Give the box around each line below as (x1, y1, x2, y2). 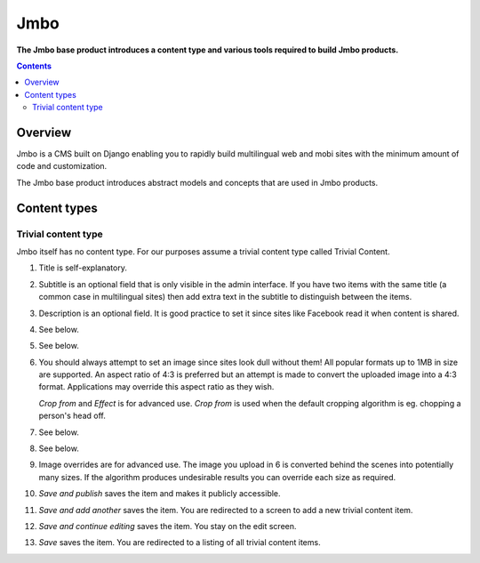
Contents (16, 60, 52, 71)
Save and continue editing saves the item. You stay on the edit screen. (38, 520, 297, 531)
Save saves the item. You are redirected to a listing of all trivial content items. (38, 537, 321, 548)
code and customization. (16, 161, 108, 172)
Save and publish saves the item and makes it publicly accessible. (38, 488, 281, 499)
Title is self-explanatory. (38, 262, 128, 273)
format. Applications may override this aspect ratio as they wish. (38, 382, 275, 392)
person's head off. (38, 410, 106, 422)
